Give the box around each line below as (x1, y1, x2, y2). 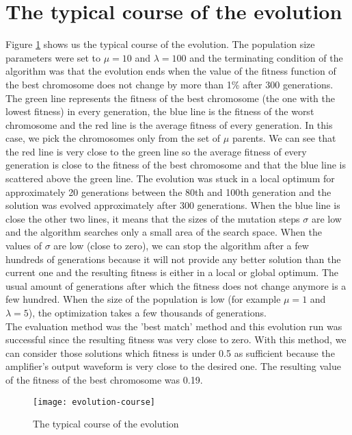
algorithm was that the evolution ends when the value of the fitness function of (5, 64, 336, 78)
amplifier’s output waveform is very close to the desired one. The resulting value (5, 359, 341, 373)
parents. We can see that (232, 131, 336, 145)
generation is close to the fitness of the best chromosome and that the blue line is (5, 158, 346, 172)
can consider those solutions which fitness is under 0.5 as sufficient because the (5, 345, 335, 360)
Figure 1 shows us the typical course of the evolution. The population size (5, 37, 315, 51)
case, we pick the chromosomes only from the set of (5, 131, 221, 145)
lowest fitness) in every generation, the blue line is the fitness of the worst (5, 104, 314, 119)
